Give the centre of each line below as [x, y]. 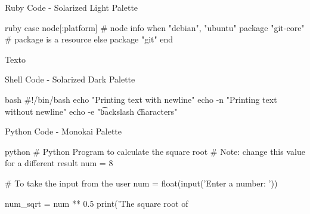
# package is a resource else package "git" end [89, 39]
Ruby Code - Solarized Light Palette [72, 7]
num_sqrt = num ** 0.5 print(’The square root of [97, 203]
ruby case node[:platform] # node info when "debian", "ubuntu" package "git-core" [155, 27]
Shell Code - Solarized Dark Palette [70, 79]
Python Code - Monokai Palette [63, 131]
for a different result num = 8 [59, 163]
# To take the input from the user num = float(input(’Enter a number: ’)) [141, 183]
